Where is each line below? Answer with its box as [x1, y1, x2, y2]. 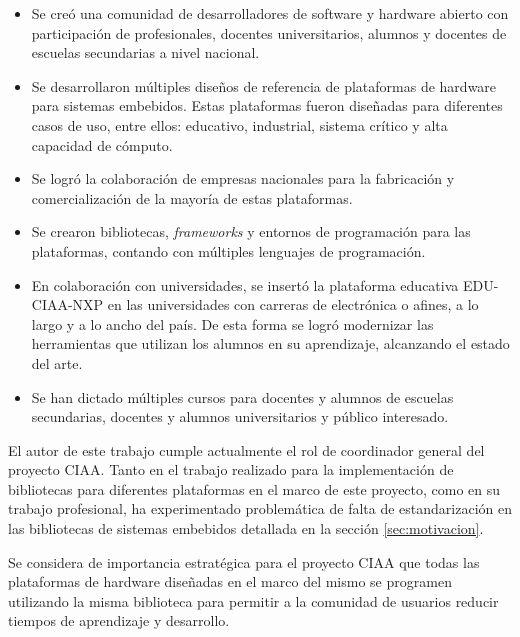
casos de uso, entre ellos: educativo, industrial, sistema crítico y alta [31, 114, 448, 135]
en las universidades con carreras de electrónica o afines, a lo [107, 294, 479, 315]
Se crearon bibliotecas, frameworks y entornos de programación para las [31, 221, 471, 242]
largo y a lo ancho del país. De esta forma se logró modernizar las [31, 313, 434, 334]
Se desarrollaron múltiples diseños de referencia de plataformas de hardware [31, 75, 497, 96]
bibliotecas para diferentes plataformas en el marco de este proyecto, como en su [8, 478, 501, 499]
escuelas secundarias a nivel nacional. [31, 42, 260, 63]
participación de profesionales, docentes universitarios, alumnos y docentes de [31, 22, 507, 43]
